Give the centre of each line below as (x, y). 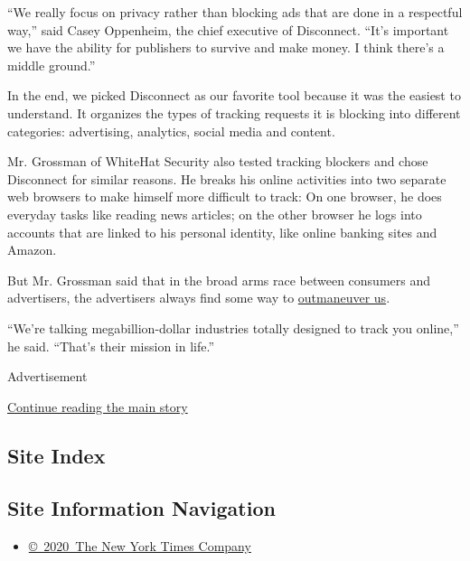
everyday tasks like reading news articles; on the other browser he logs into (215, 214)
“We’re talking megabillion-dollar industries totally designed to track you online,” (233, 327)
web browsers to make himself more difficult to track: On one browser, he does (225, 196)
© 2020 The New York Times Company (140, 546)
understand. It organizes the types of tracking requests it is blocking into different (234, 112)
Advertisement (47, 376)
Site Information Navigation (141, 508)
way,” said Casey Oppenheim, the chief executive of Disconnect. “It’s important (228, 29)
